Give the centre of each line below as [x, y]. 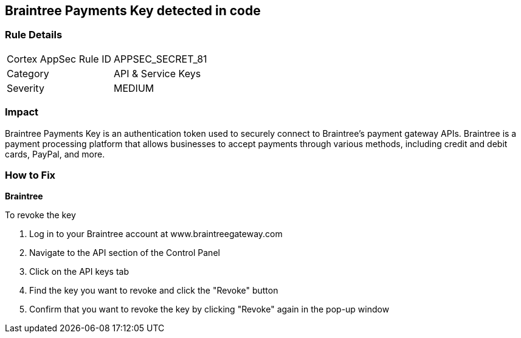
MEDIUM [134, 88]
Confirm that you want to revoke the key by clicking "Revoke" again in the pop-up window [209, 309]
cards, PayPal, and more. [55, 154]
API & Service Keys [157, 73]
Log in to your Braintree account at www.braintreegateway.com [156, 234]
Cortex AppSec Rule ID [59, 59]
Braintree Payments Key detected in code [133, 11]
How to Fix [30, 175]
